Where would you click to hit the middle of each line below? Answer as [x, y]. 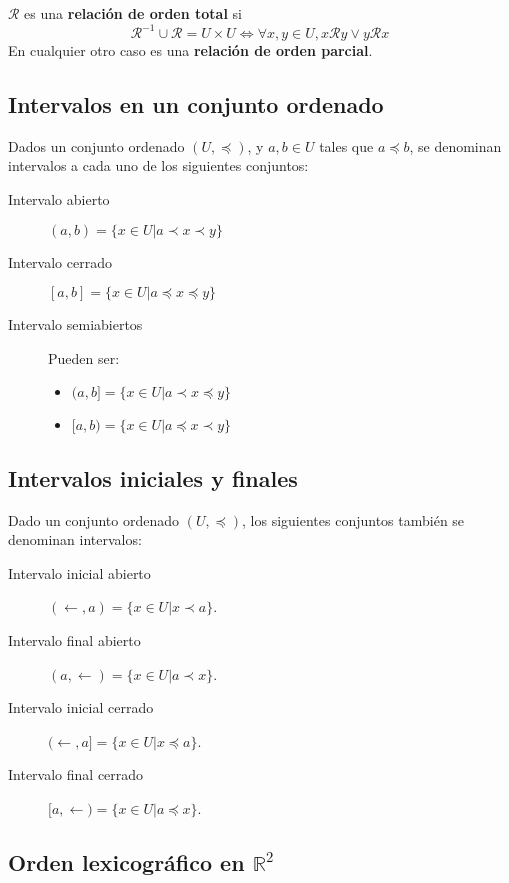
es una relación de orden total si [133, 13]
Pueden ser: [84, 357]
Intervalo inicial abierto [79, 572]
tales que [346, 145]
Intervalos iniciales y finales [153, 477]
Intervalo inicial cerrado [81, 707]
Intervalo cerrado [60, 261]
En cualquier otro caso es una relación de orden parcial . [190, 50]
